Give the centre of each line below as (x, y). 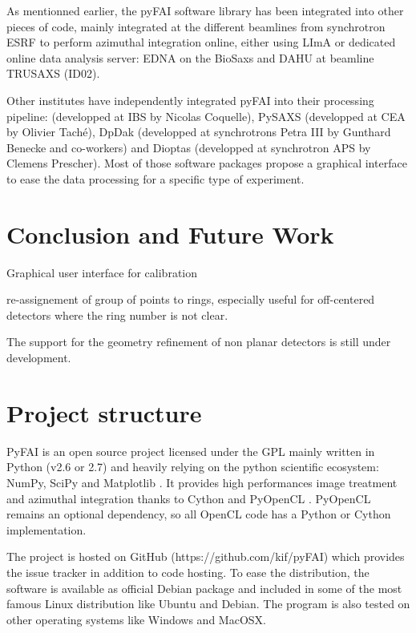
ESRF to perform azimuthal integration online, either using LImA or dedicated (201, 42)
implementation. (46, 529)
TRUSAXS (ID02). (53, 73)
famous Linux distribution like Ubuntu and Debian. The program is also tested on (208, 604)
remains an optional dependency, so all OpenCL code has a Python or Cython (199, 514)
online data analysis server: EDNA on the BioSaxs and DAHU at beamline (190, 57)
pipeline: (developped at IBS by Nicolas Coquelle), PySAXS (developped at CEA (206, 116)
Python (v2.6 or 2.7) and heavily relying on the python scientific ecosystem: (193, 467)
